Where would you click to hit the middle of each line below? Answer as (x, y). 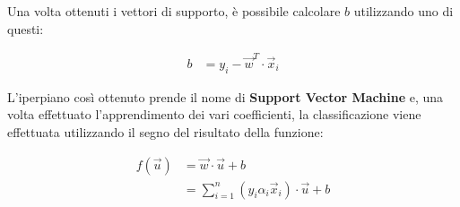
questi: (26, 28)
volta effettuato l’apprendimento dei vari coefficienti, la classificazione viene (214, 114)
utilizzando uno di (404, 11)
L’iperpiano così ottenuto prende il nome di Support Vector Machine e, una (226, 96)
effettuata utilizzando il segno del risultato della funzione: (165, 131)
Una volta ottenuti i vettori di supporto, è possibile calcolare (174, 11)
